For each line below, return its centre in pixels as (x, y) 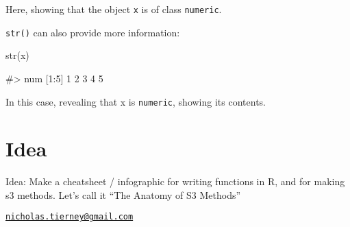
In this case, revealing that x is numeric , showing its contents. (136, 101)
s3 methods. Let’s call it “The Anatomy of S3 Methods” (123, 194)
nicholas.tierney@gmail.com (70, 217)
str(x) (17, 55)
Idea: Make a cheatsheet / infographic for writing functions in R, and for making (175, 181)
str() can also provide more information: (93, 32)
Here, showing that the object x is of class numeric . (114, 9)
